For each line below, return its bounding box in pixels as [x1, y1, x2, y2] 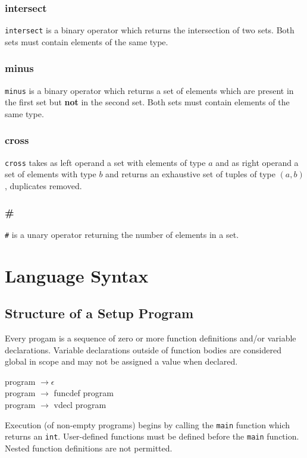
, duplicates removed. [5, 180, 82, 192]
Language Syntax [5, 263, 149, 287]
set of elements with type [5, 168, 96, 180]
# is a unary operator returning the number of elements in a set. [5, 228, 239, 240]
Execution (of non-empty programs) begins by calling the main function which [5, 418, 290, 431]
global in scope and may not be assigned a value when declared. [5, 355, 238, 368]
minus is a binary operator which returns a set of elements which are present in [5, 84, 294, 96]
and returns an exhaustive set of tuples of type [105, 168, 275, 180]
